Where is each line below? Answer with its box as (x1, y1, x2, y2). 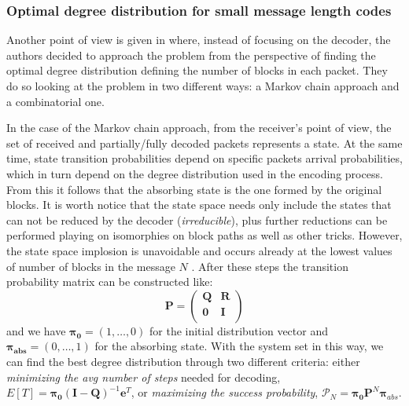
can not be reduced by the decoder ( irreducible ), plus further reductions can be (6, 211, 388, 228)
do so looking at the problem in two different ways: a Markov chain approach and (6, 78, 400, 93)
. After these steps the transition (191, 258, 348, 274)
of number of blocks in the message (6, 258, 175, 274)
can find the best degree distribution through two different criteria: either (6, 353, 360, 369)
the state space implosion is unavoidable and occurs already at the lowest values (6, 242, 392, 258)
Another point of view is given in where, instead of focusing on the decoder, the (6, 31, 391, 48)
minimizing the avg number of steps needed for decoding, (6, 368, 281, 385)
